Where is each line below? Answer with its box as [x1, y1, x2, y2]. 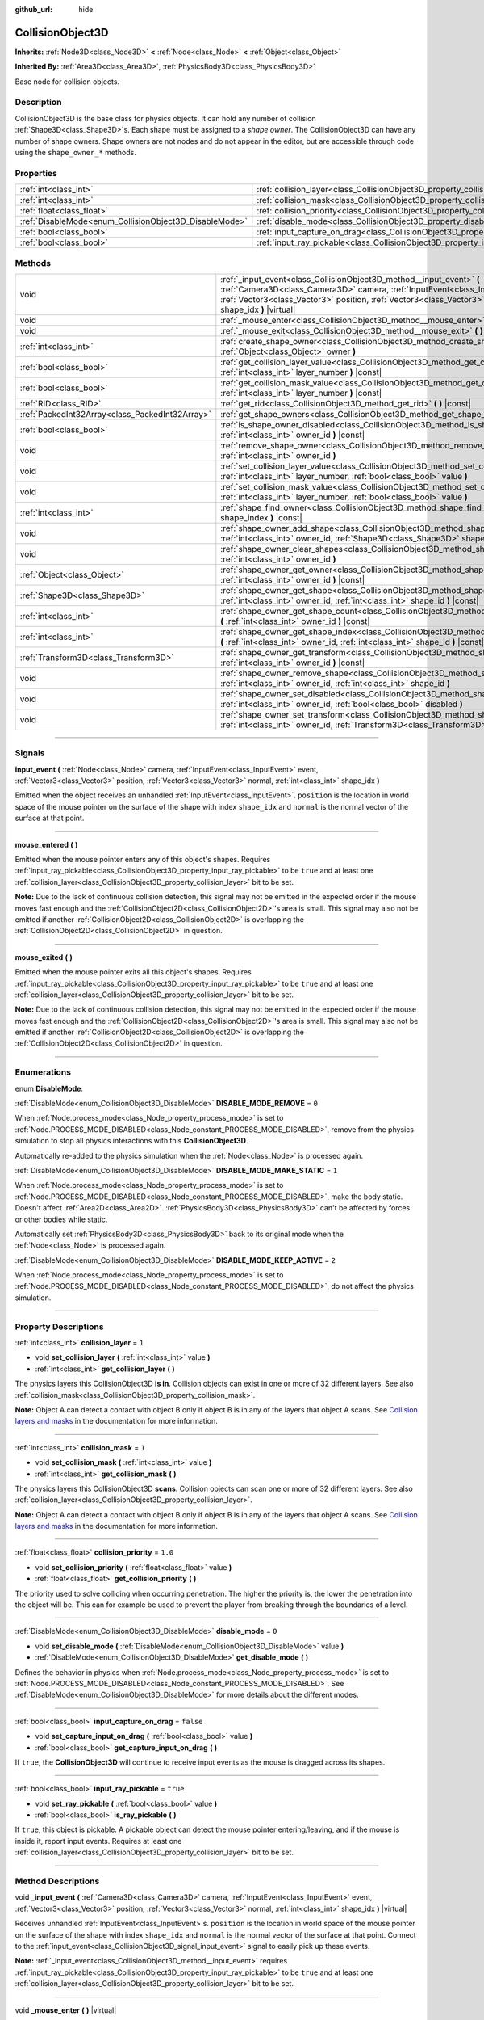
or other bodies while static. [15, 1214, 108, 1224]
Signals [15, 747, 45, 759]
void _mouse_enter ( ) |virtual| [15, 2005, 117, 2015]
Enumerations [15, 1067, 72, 1078]
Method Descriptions [15, 1875, 100, 1887]
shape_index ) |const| [220, 511, 302, 523]
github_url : [15, 5, 52, 14]
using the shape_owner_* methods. [15, 148, 137, 157]
